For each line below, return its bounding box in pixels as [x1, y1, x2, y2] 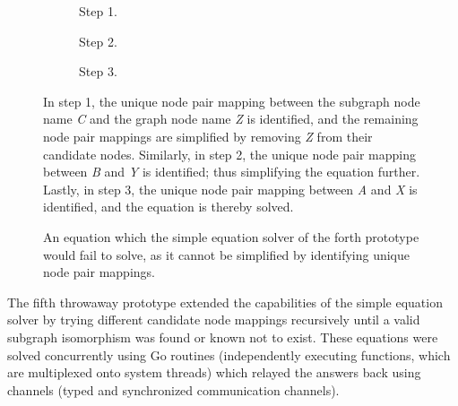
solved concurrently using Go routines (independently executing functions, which [7, 345, 451, 364]
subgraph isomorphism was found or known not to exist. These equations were [7, 327, 438, 346]
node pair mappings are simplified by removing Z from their [43, 126, 373, 145]
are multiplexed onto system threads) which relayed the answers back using [7, 363, 421, 382]
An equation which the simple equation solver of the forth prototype [43, 227, 419, 246]
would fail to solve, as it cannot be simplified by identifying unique [43, 245, 410, 263]
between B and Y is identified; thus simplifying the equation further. [43, 162, 420, 181]
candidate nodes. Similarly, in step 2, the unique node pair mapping [43, 144, 417, 163]
